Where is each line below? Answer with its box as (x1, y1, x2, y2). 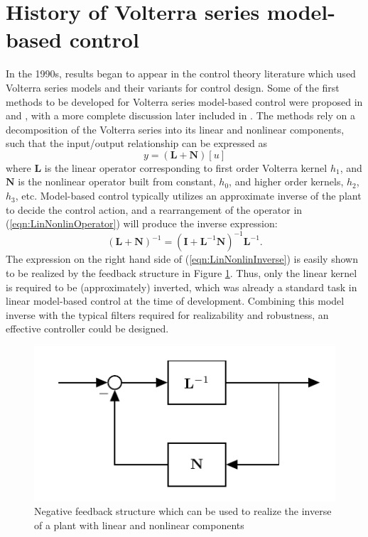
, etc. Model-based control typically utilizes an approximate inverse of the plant (15, 188, 362, 203)
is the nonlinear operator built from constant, (18, 174, 216, 189)
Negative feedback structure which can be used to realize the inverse (34, 504, 332, 519)
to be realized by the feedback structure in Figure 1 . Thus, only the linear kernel (6, 265, 357, 280)
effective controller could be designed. (6, 321, 169, 336)
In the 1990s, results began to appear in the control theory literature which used (6, 66, 356, 81)
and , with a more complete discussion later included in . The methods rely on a (6, 108, 355, 123)
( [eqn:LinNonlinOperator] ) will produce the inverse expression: (6, 216, 278, 231)
